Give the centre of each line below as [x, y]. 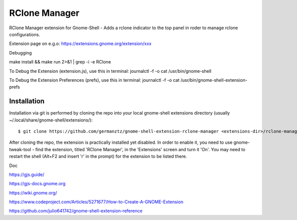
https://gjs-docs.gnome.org [37, 184]
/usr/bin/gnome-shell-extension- [214, 80]
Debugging [21, 53]
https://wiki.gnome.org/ [33, 193]
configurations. [25, 34]
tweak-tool [20, 149]
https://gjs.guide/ [27, 174]
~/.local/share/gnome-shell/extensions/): [51, 120]
